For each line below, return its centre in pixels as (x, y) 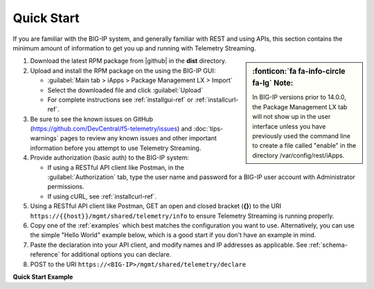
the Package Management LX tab (300, 106)
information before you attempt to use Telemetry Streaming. (116, 148)
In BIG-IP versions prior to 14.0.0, (299, 97)
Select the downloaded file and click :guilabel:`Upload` (125, 90)
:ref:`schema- (328, 245)
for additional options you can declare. (116, 254)
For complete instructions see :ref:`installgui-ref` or (120, 100)
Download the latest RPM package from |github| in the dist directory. (128, 61)
